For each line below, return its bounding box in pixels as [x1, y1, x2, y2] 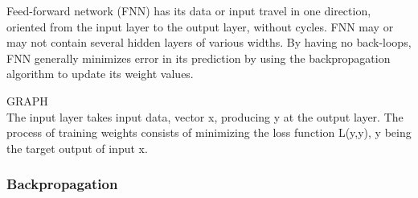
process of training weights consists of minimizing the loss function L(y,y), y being [6, 124, 412, 141]
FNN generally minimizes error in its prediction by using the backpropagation [6, 49, 391, 66]
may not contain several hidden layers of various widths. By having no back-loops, [6, 34, 412, 51]
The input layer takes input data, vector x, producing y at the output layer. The [6, 108, 404, 125]
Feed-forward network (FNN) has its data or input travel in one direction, [6, 2, 371, 19]
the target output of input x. [6, 139, 148, 156]
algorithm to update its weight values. [6, 65, 194, 82]
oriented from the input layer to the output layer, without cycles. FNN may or [6, 18, 394, 35]
